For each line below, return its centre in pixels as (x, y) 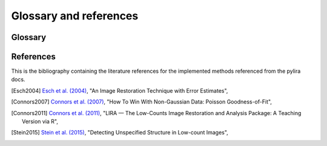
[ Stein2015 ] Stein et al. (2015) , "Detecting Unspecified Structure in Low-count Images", (120, 133)
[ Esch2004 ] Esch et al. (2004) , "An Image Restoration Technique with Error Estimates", (120, 90)
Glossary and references (75, 16)
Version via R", (40, 122)
